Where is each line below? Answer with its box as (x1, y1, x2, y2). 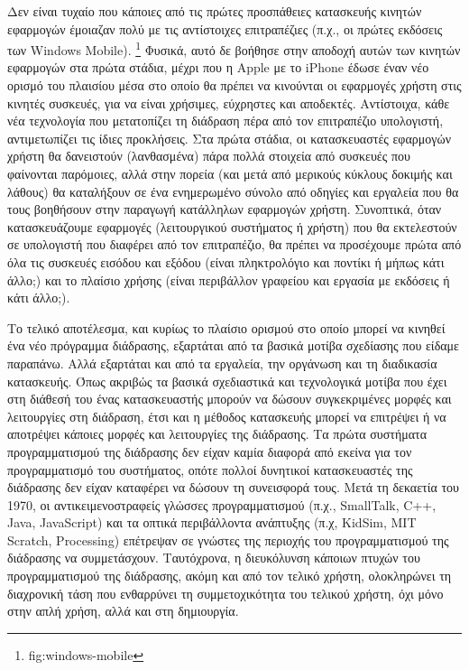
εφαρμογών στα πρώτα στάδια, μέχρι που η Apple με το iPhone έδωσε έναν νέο (7, 58, 429, 77)
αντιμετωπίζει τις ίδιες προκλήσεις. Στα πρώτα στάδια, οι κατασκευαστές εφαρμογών (7, 128, 451, 147)
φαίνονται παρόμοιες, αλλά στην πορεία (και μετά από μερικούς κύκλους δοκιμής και (7, 164, 453, 182)
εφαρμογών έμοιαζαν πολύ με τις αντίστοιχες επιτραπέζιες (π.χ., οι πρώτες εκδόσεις (7, 19, 443, 38)
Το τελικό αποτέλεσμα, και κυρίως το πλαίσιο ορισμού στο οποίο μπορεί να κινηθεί (7, 318, 446, 337)
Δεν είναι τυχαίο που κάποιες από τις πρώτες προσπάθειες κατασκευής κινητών (7, 2, 422, 20)
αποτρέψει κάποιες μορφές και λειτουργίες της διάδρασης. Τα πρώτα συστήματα (7, 424, 428, 443)
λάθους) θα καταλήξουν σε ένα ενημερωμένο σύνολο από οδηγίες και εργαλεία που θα (7, 181, 459, 200)
